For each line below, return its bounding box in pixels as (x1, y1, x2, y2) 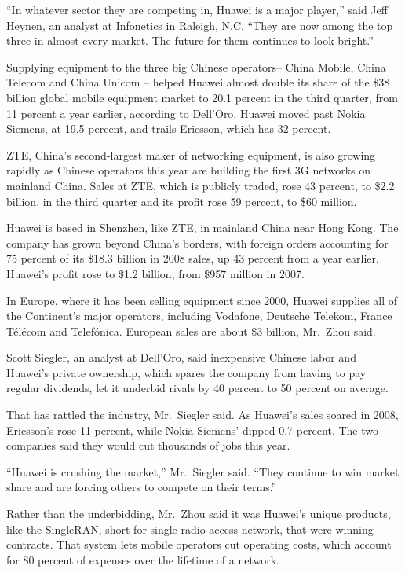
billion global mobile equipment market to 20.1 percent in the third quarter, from (6, 89, 398, 105)
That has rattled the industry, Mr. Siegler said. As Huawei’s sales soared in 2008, (6, 406, 399, 423)
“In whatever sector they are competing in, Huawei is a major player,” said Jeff (6, 2, 388, 17)
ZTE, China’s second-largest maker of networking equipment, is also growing (6, 146, 376, 163)
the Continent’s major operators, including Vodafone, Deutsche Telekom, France (6, 307, 392, 324)
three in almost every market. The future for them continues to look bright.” (6, 32, 374, 49)
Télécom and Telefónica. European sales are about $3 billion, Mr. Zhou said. (6, 322, 376, 339)
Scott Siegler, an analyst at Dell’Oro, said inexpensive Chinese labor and (6, 349, 356, 365)
